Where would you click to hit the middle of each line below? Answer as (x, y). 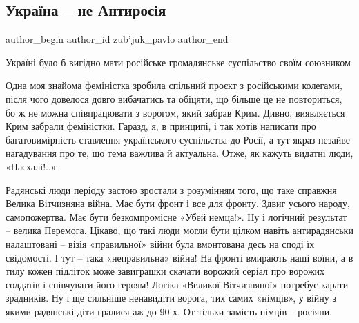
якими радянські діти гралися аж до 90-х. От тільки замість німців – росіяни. (169, 311)
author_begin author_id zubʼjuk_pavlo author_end (117, 39)
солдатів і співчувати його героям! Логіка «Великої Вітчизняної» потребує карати (177, 284)
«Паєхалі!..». (32, 166)
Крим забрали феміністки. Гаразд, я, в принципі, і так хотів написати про (161, 126)
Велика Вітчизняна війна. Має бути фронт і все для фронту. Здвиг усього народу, (178, 203)
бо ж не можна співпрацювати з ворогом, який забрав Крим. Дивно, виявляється (175, 112)
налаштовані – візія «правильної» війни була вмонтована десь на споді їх (160, 243)
